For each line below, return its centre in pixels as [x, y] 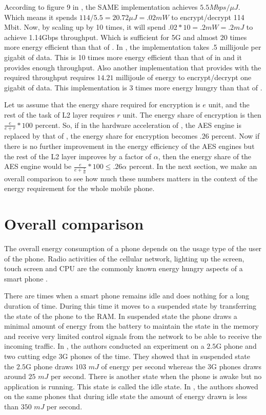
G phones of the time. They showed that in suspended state [156, 356]
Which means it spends [41, 17]
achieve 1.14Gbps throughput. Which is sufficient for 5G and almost [111, 37]
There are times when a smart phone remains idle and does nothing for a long [127, 296]
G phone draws [49, 366]
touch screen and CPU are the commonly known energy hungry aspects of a [124, 268]
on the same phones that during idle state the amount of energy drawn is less [126, 396]
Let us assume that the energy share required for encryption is [102, 105]
